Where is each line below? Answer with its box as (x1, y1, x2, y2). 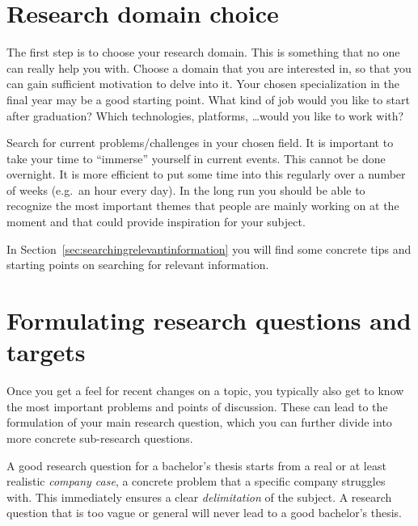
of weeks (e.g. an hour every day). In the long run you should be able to (6, 181, 365, 198)
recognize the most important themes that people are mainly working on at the (6, 197, 399, 214)
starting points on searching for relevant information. (6, 256, 269, 273)
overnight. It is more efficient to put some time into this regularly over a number (6, 166, 406, 183)
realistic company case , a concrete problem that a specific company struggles (6, 473, 386, 490)
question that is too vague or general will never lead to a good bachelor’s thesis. (6, 504, 402, 521)
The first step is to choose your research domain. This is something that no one (6, 44, 400, 61)
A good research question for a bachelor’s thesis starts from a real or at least (6, 457, 386, 473)
